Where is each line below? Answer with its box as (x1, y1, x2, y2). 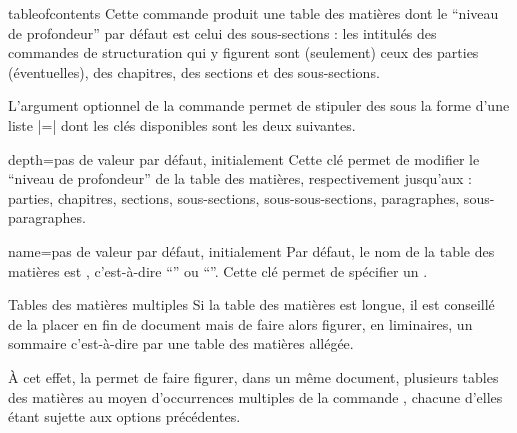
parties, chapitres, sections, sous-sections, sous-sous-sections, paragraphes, (8, 187, 460, 208)
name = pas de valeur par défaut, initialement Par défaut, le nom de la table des (8, 240, 495, 261)
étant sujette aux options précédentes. (8, 406, 241, 427)
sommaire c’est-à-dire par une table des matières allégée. (8, 333, 354, 354)
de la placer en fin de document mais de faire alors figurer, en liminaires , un (8, 313, 473, 334)
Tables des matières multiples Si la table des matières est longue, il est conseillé (8, 294, 495, 315)
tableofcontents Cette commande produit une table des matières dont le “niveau (8, 3, 499, 23)
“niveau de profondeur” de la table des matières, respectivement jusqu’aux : (8, 168, 473, 189)
